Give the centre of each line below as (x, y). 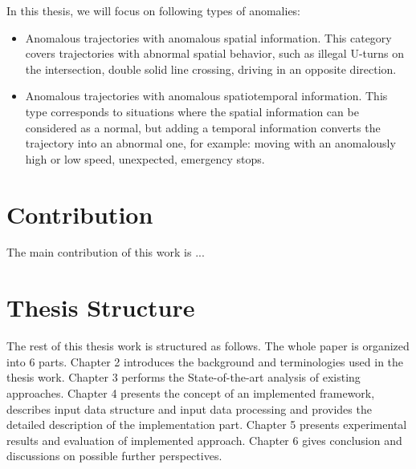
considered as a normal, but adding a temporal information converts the (203, 127)
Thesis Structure (101, 307)
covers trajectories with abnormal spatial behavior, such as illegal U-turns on (215, 53)
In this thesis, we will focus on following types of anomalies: (154, 10)
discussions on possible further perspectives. (114, 456)
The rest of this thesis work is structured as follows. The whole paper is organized (208, 346)
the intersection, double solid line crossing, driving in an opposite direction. (211, 69)
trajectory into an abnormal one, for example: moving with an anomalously (210, 143)
